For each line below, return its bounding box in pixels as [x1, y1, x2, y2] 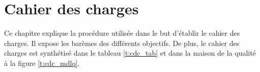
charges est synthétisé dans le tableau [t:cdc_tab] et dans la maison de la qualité [4, 47, 256, 58]
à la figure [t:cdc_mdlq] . [4, 57, 80, 68]
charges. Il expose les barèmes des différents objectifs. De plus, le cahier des [4, 37, 240, 48]
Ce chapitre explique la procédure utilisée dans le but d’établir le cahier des [4, 28, 240, 38]
